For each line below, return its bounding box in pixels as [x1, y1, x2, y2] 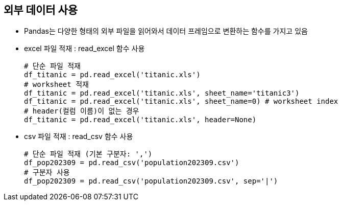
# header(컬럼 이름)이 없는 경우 [24, 107, 139, 116]
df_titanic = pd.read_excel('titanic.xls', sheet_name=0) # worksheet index [24, 97, 338, 106]
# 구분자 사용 [24, 168, 70, 177]
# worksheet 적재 [24, 80, 89, 89]
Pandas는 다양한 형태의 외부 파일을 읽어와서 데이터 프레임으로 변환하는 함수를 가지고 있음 [24, 27, 308, 36]
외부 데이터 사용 [4, 4, 78, 16]
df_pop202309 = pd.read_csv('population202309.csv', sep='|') [24, 177, 278, 186]
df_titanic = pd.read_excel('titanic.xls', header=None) [24, 116, 257, 124]
